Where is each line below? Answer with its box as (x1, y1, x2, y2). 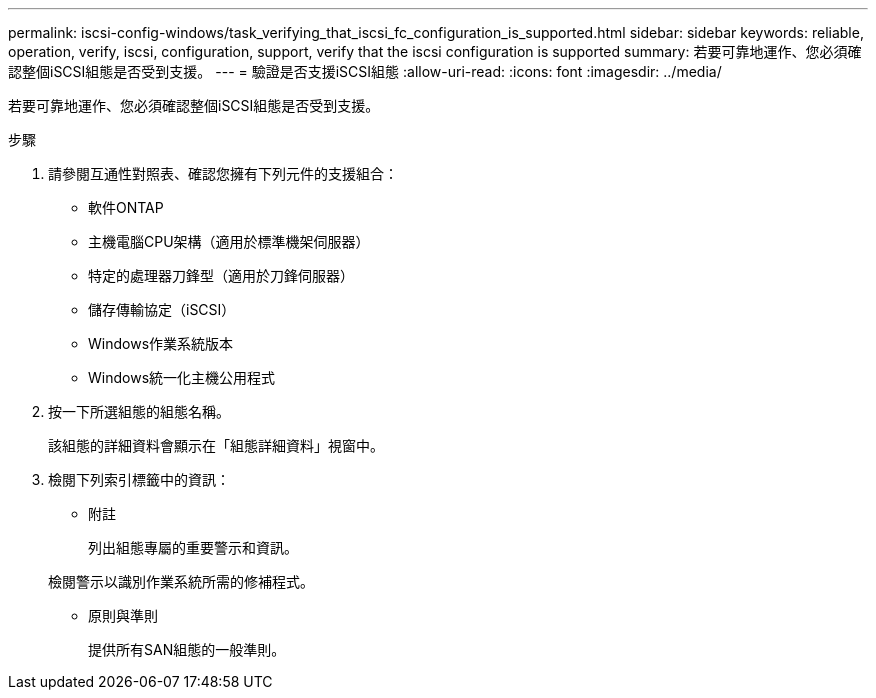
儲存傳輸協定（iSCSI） (88, 301, 236, 318)
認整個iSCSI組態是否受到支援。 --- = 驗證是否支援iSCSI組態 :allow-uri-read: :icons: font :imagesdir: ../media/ (8, 63, 722, 80)
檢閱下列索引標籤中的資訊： (48, 471, 230, 488)
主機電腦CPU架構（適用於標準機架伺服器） (88, 233, 370, 250)
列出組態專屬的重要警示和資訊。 (88, 539, 298, 556)
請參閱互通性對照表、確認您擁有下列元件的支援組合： (48, 165, 398, 182)
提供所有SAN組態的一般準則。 (88, 641, 286, 658)
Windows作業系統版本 (88, 335, 234, 352)
